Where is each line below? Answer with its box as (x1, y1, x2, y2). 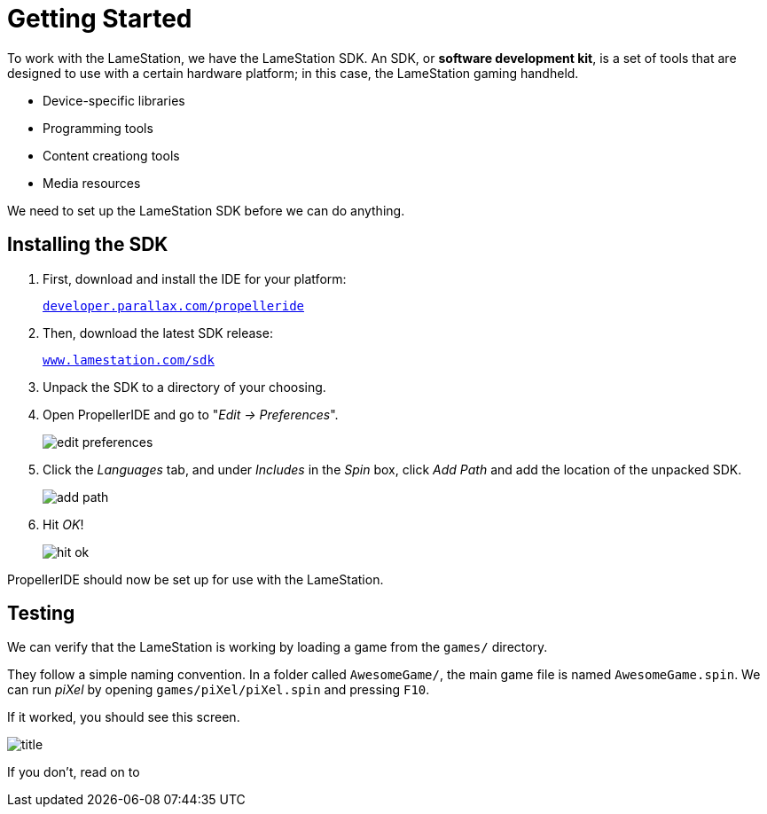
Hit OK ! (43, 516, 84, 532)
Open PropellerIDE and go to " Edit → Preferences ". (43, 406, 339, 422)
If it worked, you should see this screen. (7, 709, 240, 725)
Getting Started (7, 4, 192, 34)
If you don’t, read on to (7, 764, 140, 780)
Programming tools (43, 120, 153, 136)
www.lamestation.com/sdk (43, 352, 215, 367)
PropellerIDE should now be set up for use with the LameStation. (7, 571, 384, 587)
